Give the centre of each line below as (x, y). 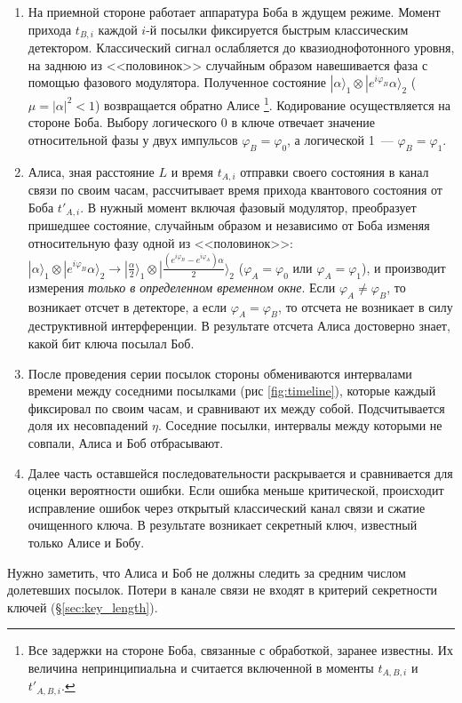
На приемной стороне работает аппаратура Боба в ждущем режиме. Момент (234, 12)
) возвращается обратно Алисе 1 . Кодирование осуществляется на (273, 104)
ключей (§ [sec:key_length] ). (83, 607)
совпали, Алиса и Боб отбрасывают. (126, 443)
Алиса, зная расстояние (91, 171)
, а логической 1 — (340, 140)
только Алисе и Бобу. (86, 542)
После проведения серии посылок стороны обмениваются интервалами (220, 373)
